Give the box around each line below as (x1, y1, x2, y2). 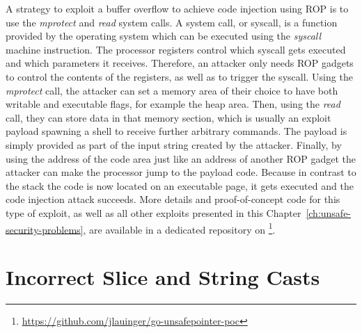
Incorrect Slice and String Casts (6, 262, 320, 291)
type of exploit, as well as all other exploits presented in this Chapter (6, 205, 301, 220)
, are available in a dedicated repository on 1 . (83, 220, 276, 236)
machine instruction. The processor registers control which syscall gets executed (6, 42, 346, 56)
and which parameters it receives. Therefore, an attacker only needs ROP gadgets (6, 56, 354, 70)
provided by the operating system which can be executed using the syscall (6, 29, 322, 43)
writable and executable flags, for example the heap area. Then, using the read (6, 97, 340, 111)
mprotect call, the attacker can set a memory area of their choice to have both (6, 83, 338, 97)
